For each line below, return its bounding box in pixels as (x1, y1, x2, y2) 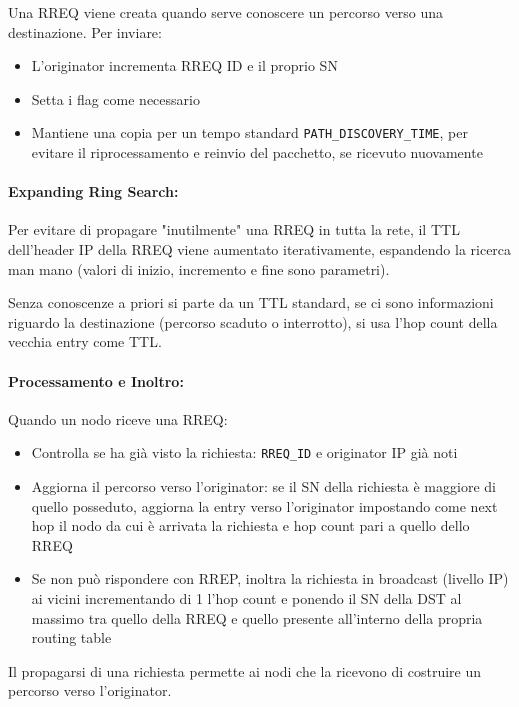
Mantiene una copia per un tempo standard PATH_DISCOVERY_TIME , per (31, 122, 468, 143)
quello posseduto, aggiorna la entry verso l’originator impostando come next (31, 495, 498, 516)
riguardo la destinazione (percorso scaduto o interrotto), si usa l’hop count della (8, 311, 498, 332)
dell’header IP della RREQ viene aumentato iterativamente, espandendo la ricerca (8, 239, 512, 260)
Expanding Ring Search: (8, 181, 179, 202)
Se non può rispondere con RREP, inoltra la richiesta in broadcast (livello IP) (31, 568, 509, 589)
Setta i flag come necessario (31, 88, 200, 109)
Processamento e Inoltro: (8, 370, 184, 391)
